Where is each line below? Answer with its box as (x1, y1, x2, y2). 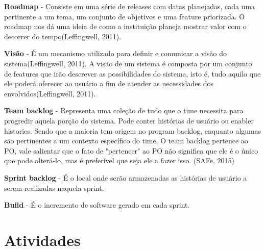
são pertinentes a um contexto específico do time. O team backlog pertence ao (4, 135, 248, 146)
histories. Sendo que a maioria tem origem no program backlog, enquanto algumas (4, 125, 261, 136)
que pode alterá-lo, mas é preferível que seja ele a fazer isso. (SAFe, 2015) (4, 155, 234, 166)
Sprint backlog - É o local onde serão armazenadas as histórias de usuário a (4, 172, 247, 183)
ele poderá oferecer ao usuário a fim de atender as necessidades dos (4, 78, 214, 89)
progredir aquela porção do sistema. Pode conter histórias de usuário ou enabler (4, 115, 254, 126)
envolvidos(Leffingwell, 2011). (4, 88, 96, 98)
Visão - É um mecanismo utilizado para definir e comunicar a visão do (4, 48, 227, 59)
